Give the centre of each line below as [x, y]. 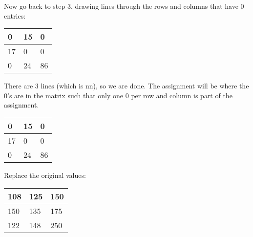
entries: [15, 15]
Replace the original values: [45, 175]
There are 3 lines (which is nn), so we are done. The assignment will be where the [126, 86]
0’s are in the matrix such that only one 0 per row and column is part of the [118, 95]
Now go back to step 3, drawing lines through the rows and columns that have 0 [124, 6]
